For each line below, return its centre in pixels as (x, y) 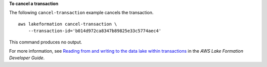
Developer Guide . (27, 58)
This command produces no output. (46, 42)
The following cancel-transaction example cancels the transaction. (81, 13)
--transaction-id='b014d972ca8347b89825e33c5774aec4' (95, 31)
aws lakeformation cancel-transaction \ (67, 24)
